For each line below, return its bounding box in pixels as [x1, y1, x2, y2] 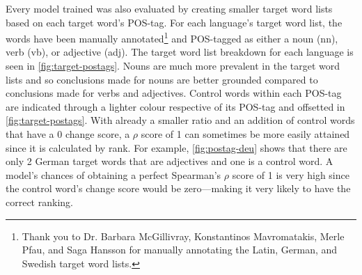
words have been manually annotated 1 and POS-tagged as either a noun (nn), [6, 29, 338, 45]
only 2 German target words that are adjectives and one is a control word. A [6, 154, 333, 168]
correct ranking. [6, 194, 73, 209]
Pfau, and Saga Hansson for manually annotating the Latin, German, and [22, 242, 338, 257]
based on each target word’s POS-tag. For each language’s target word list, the [6, 15, 343, 29]
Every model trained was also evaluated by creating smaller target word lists [6, 1, 333, 15]
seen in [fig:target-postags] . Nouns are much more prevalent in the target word [6, 58, 340, 73]
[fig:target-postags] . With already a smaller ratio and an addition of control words [6, 113, 355, 127]
